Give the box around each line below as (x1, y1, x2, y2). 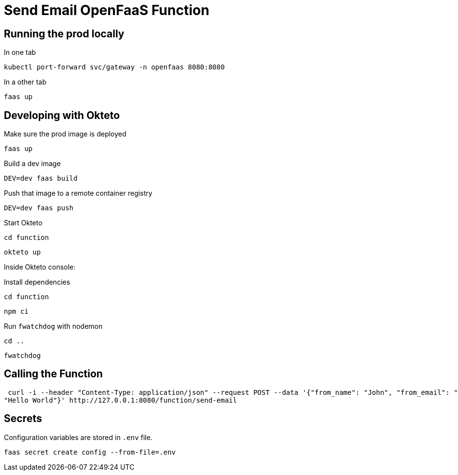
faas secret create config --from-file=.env (4, 448, 176, 456)
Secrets (4, 412, 42, 425)
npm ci (4, 307, 29, 316)
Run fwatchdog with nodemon (4, 322, 103, 331)
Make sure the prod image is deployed (4, 130, 127, 138)
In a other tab (4, 78, 47, 86)
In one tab (4, 48, 36, 57)
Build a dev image (4, 159, 61, 168)
